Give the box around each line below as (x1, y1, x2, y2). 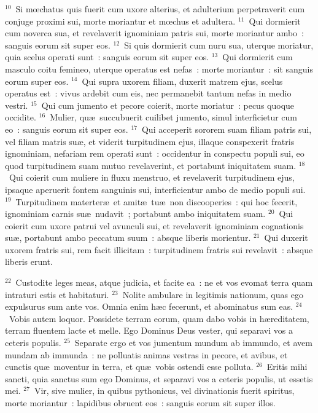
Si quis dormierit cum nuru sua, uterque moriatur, (124, 38, 314, 51)
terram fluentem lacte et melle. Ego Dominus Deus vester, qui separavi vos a (5, 324, 293, 337)
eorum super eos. (5, 74, 69, 87)
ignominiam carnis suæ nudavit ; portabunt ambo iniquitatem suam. (5, 207, 266, 220)
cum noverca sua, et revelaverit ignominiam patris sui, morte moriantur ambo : (5, 26, 304, 39)
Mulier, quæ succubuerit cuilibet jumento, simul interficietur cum (50, 111, 298, 124)
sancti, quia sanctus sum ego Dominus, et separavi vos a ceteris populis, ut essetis (5, 372, 313, 385)
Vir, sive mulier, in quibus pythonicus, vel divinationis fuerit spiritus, (34, 384, 295, 397)
